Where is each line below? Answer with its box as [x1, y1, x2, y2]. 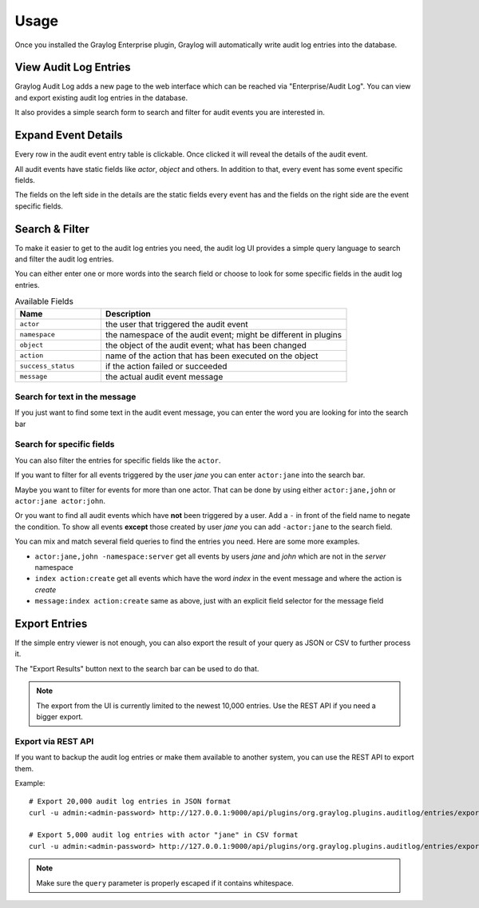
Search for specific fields [14, 439, 115, 450]
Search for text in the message [14, 391, 137, 402]
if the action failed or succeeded [105, 360, 228, 372]
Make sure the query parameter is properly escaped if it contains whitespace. [36, 878, 295, 887]
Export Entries [14, 616, 88, 631]
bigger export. [36, 711, 84, 721]
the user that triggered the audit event [105, 318, 248, 329]
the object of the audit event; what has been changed [105, 340, 307, 351]
